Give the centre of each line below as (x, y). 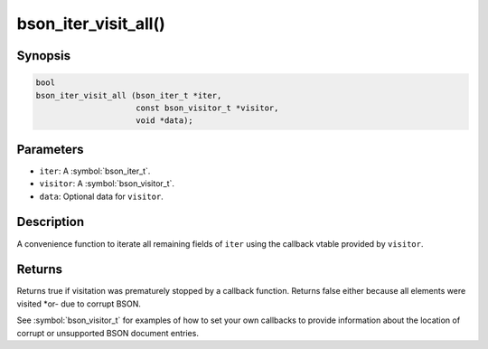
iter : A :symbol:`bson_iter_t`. (95, 171)
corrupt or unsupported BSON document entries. (108, 333)
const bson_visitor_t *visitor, (207, 108)
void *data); (164, 121)
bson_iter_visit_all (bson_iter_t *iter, (129, 95)
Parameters (50, 149)
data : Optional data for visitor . (102, 196)
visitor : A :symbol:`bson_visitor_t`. (107, 184)
